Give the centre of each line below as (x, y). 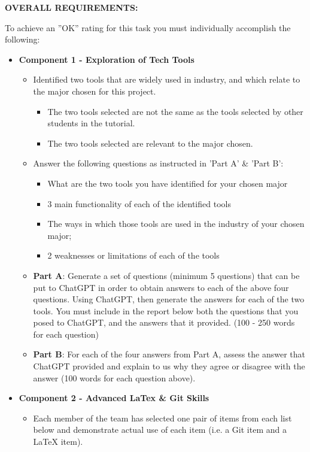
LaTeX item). (58, 442)
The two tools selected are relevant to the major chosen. (150, 143)
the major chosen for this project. (95, 91)
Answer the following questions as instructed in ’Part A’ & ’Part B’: (158, 163)
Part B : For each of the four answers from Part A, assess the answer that (169, 354)
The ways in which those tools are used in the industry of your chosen (176, 224)
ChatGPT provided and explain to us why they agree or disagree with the (169, 366)
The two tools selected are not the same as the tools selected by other (175, 111)
